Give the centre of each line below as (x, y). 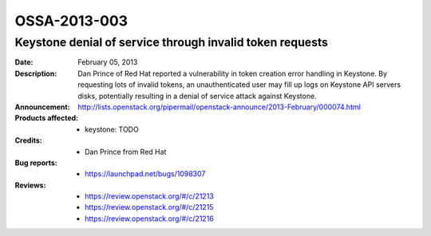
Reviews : (30, 185)
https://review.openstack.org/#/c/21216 (150, 218)
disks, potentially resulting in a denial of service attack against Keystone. (197, 96)
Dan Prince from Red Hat (126, 151)
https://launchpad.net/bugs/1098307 (145, 174)
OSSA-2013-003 (71, 21)
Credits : (29, 140)
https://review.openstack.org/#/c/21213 (150, 196)
